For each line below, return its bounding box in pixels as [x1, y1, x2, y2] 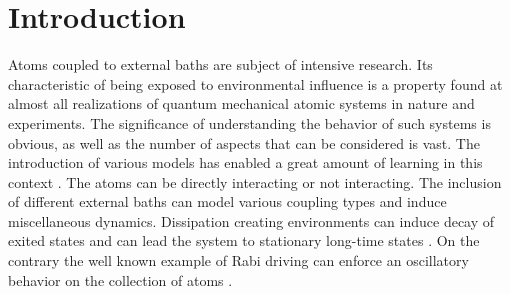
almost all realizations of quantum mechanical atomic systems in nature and [8, 93, 475, 114]
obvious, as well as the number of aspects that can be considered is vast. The [8, 132, 480, 153]
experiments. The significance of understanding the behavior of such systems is [8, 112, 491, 133]
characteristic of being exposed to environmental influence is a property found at [8, 73, 503, 94]
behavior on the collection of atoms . [8, 269, 233, 290]
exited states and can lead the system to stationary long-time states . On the [8, 230, 480, 251]
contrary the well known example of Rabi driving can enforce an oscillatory [8, 250, 469, 271]
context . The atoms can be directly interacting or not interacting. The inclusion [8, 171, 502, 192]
